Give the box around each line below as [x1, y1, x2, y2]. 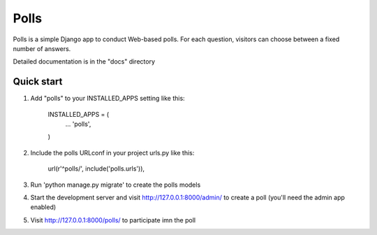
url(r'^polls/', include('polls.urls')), [47, 164, 145, 173]
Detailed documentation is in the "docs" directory [13, 57, 156, 66]
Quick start [13, 76, 63, 87]
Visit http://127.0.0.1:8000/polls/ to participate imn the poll [30, 215, 195, 224]
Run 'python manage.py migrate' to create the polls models [30, 180, 201, 189]
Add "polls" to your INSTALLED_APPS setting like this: [30, 94, 185, 103]
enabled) [30, 203, 57, 211]
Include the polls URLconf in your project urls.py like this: [30, 148, 195, 157]
